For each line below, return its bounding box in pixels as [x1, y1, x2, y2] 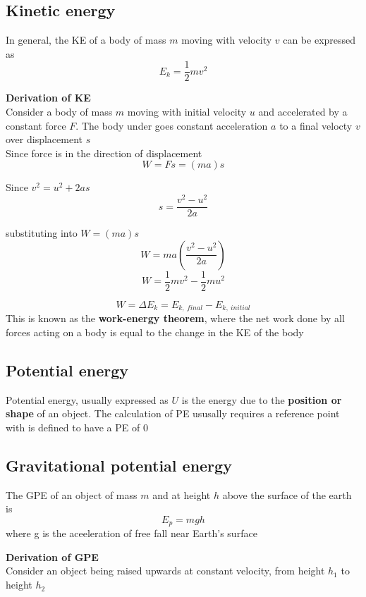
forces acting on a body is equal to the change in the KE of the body [6, 324, 304, 339]
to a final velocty [279, 118, 353, 133]
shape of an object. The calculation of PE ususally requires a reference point [6, 406, 340, 421]
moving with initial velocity [127, 104, 247, 119]
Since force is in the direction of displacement [6, 145, 202, 160]
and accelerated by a [258, 104, 348, 119]
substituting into [6, 226, 78, 240]
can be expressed [283, 32, 356, 47]
